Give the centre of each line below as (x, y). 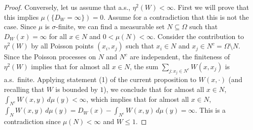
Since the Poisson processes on (50, 57)
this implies (21, 17)
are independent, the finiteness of (180, 57)
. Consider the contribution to (199, 36)
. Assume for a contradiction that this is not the (176, 17)
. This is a (210, 110)
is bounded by (77, 89)
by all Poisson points (62, 46)
